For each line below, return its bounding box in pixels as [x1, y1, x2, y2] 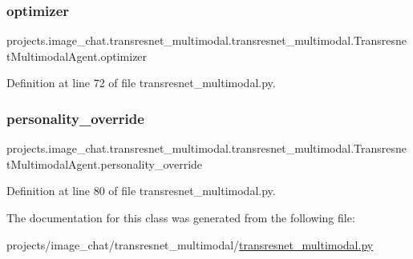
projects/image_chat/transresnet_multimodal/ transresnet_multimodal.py [6, 236, 374, 253]
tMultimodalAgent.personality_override [6, 155, 203, 172]
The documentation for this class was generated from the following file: [6, 209, 355, 225]
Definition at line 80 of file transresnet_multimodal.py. [6, 182, 276, 199]
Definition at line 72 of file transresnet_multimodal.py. [6, 74, 276, 91]
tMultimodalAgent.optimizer [6, 47, 148, 64]
